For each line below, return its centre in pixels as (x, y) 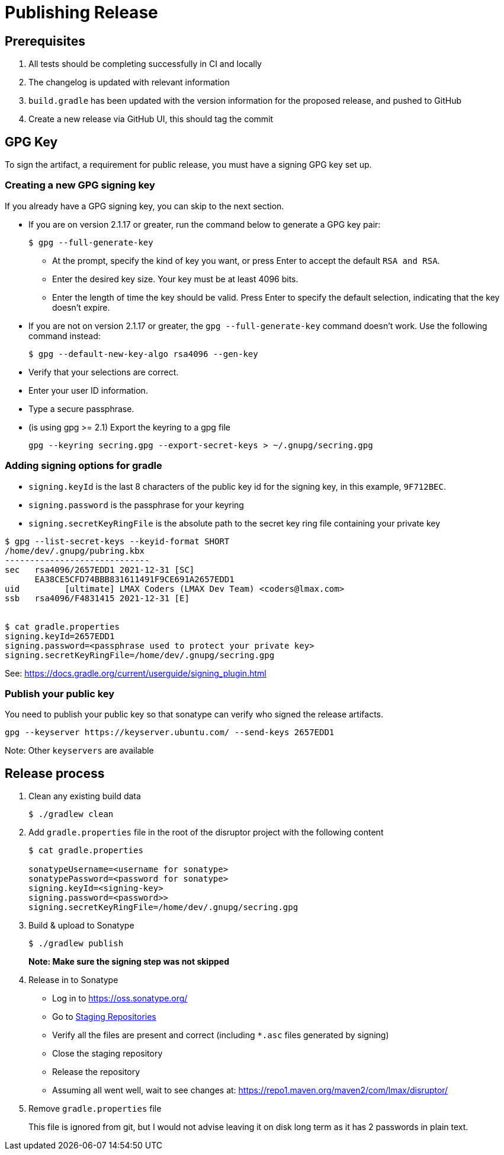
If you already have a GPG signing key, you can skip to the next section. (145, 206)
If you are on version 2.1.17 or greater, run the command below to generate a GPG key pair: (205, 224)
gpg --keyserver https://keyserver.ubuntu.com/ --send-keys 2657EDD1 (170, 733)
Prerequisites (45, 41)
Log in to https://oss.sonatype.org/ (120, 998)
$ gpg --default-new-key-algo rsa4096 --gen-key (143, 354)
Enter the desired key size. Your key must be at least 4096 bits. (175, 279)
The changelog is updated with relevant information (129, 82)
